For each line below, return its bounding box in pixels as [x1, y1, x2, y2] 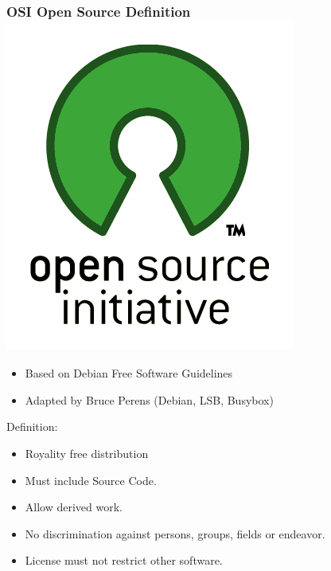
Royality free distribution [25, 444, 149, 461]
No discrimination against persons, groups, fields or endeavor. [25, 525, 325, 542]
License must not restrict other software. [25, 552, 223, 569]
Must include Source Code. [25, 471, 157, 488]
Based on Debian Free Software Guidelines [25, 365, 233, 381]
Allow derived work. [25, 499, 123, 515]
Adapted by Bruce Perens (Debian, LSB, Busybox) [25, 391, 274, 408]
